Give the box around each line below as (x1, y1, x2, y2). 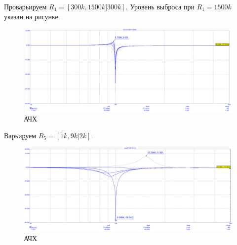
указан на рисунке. (4, 11, 60, 21)
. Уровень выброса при (125, 1, 195, 11)
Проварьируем (4, 1, 47, 11)
